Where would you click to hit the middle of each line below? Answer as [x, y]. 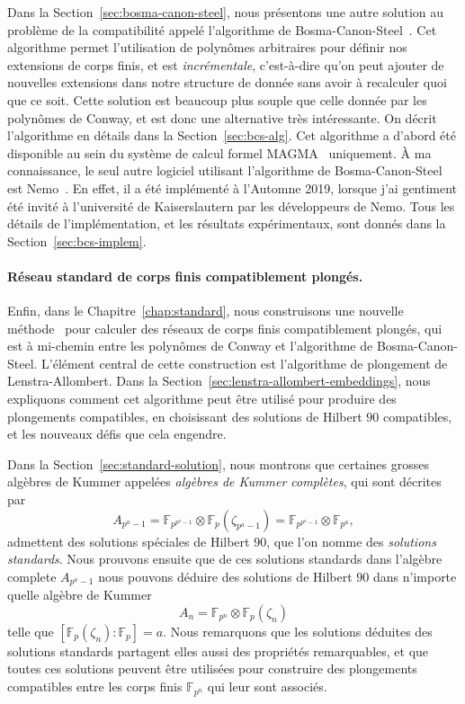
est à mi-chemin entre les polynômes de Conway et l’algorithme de [190, 346]
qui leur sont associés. [267, 686]
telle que [31, 631]
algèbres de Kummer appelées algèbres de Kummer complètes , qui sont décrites [224, 481]
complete [32, 576]
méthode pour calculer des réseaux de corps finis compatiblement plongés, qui [225, 328]
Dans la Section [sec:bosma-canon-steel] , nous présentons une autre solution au [226, 12]
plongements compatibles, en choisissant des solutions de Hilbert [185, 416]
